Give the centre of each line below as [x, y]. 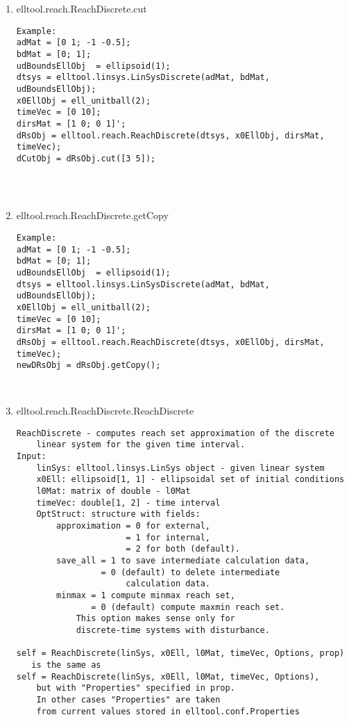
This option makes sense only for [155, 619]
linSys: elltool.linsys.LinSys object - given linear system [180, 468]
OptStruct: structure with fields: [118, 514]
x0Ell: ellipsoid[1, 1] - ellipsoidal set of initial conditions [190, 480]
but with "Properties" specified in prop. [136, 688]
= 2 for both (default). [183, 549]
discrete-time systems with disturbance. [173, 630]
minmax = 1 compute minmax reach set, [146, 595]
